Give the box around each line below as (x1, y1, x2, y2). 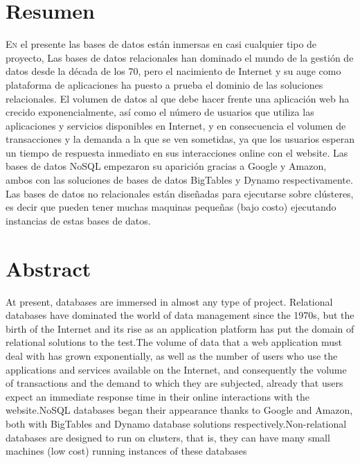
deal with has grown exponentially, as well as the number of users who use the (6, 348, 338, 362)
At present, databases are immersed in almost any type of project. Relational (6, 294, 333, 308)
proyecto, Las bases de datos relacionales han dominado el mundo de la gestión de (6, 50, 354, 64)
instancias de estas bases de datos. (6, 213, 151, 227)
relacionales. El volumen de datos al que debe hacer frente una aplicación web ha (6, 91, 350, 105)
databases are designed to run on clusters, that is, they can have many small (6, 430, 330, 444)
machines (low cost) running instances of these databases (6, 444, 247, 458)
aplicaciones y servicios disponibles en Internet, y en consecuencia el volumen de (6, 118, 346, 132)
